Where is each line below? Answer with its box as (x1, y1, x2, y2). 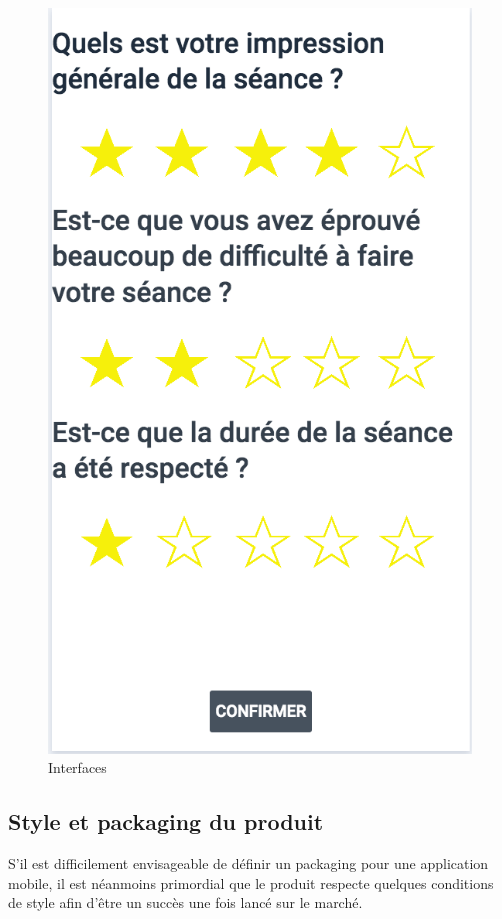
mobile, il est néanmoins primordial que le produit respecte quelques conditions (8, 872, 494, 893)
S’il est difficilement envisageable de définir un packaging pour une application (8, 853, 489, 874)
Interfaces (48, 757, 107, 778)
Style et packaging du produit (8, 806, 324, 837)
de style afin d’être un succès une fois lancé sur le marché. (8, 892, 363, 913)
